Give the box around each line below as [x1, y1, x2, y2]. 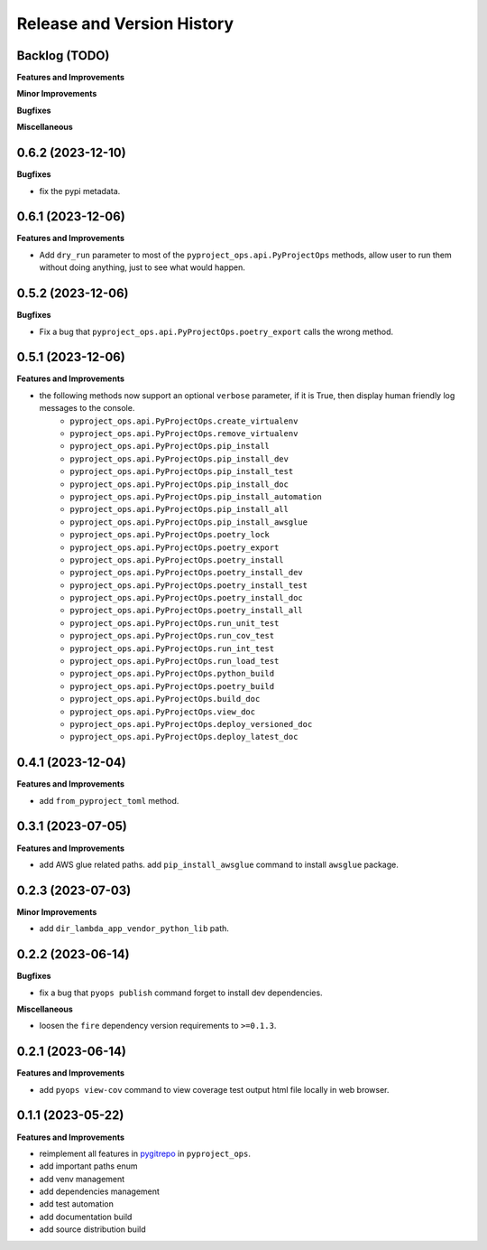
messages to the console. [39, 403, 135, 414]
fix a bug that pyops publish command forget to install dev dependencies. [39, 987, 324, 998]
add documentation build [39, 1211, 133, 1222]
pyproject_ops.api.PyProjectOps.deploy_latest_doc [69, 732, 299, 742]
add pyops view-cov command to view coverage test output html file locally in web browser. [39, 1084, 390, 1095]
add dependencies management [39, 1186, 160, 1197]
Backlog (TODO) [16, 48, 110, 63]
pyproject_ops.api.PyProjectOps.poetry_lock [69, 529, 271, 540]
